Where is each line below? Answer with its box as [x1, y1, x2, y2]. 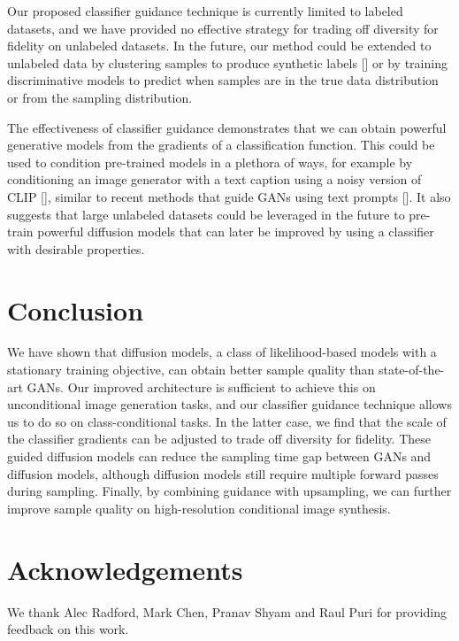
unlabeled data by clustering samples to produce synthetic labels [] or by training [7, 53, 448, 72]
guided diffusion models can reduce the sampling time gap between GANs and [7, 447, 432, 465]
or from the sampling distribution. [7, 88, 193, 106]
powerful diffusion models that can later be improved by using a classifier [37, 222, 434, 241]
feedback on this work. [7, 620, 129, 638]
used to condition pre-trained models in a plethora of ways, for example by [7, 152, 413, 171]
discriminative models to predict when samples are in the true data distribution [7, 71, 439, 89]
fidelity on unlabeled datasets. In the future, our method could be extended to [7, 36, 432, 55]
